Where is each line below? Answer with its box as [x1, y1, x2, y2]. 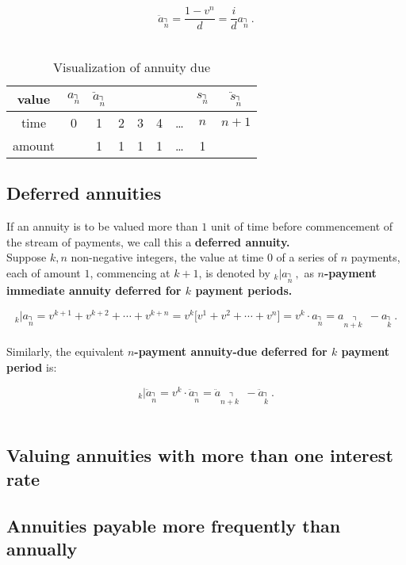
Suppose [6, 249, 47, 265]
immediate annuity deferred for [6, 282, 182, 299]
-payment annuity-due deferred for [134, 343, 327, 360]
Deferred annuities [6, 181, 162, 205]
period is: [6, 359, 57, 376]
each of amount [6, 264, 81, 281]
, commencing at [90, 264, 170, 281]
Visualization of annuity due [53, 57, 211, 76]
